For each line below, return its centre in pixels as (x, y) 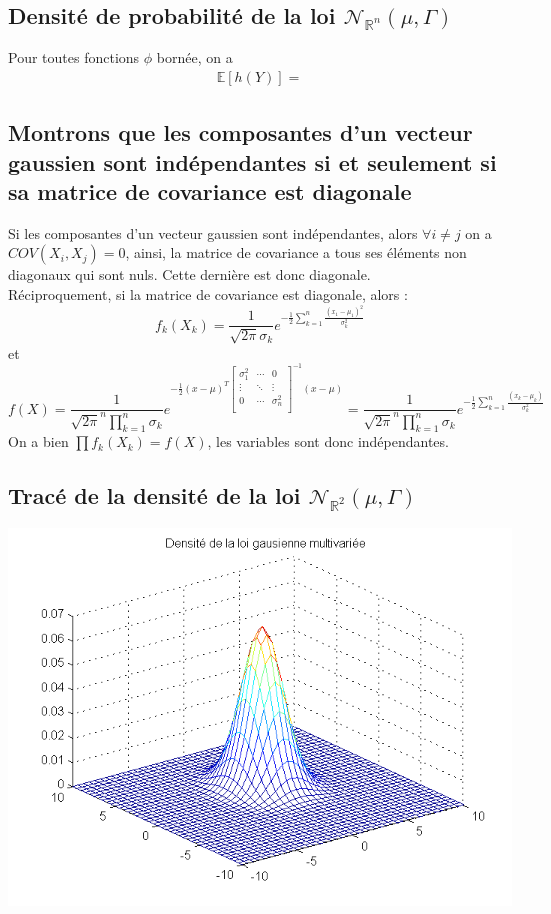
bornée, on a (194, 57)
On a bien (38, 441)
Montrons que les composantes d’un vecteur (240, 132)
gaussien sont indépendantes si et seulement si (252, 161)
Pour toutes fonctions (74, 57)
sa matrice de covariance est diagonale (210, 191)
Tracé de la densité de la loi (154, 495)
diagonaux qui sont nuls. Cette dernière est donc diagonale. (189, 274)
